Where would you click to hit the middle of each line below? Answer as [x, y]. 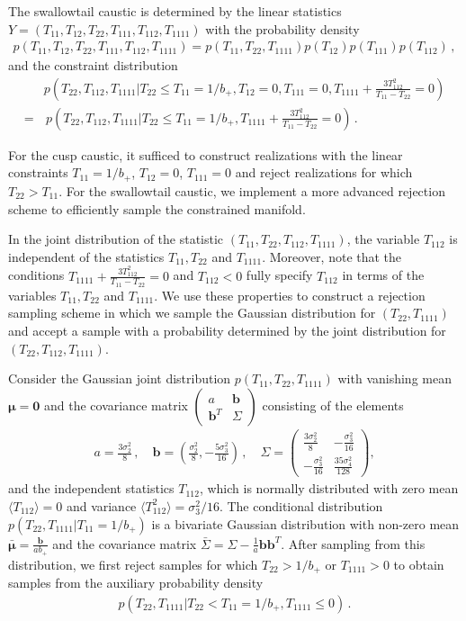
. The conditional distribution [301, 505]
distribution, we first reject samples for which [133, 564]
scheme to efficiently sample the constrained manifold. [157, 208]
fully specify [279, 275]
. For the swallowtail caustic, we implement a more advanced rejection [252, 190]
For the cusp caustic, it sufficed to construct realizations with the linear [206, 154]
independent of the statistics [86, 256]
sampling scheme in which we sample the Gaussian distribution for [192, 313]
